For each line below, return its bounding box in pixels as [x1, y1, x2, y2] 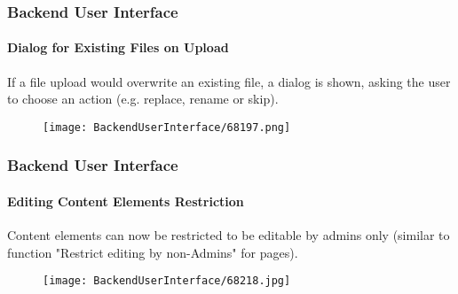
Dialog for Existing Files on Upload [7, 38, 229, 57]
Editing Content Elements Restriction [7, 191, 244, 210]
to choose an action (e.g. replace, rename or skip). [7, 89, 279, 108]
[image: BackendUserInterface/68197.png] [43, 120, 291, 134]
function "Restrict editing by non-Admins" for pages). [7, 243, 298, 261]
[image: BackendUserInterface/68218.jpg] [43, 275, 291, 288]
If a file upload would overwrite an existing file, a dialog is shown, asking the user [7, 72, 451, 90]
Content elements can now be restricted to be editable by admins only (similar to [7, 226, 450, 244]
